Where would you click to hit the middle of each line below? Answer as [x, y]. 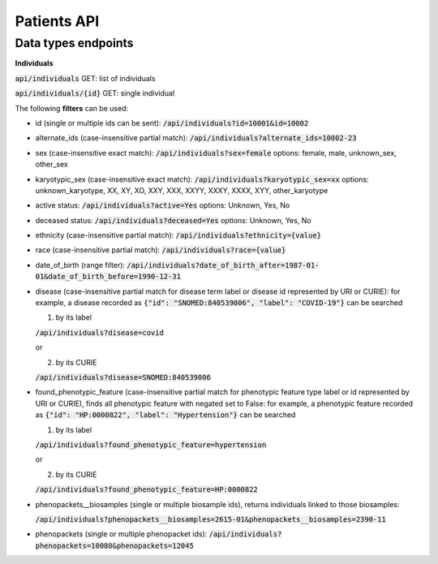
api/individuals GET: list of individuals [85, 78]
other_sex [52, 164]
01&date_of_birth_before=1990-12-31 [108, 277]
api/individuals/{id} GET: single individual [95, 93]
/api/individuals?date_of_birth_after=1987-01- [223, 265]
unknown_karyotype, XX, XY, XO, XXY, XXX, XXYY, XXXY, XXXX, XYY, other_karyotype [182, 190]
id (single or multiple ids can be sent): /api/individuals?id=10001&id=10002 [172, 123]
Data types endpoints [74, 43]
